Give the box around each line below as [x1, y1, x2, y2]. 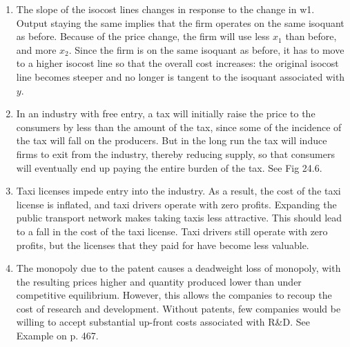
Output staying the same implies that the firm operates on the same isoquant [16, 15, 344, 30]
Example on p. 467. [16, 328, 99, 343]
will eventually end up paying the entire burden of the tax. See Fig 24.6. [16, 160, 322, 175]
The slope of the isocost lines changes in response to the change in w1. [16, 2, 315, 16]
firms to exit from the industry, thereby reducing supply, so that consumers [16, 146, 335, 161]
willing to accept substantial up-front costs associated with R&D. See [16, 315, 310, 329]
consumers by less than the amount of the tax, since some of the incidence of [16, 119, 342, 134]
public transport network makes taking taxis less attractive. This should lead [16, 210, 342, 225]
